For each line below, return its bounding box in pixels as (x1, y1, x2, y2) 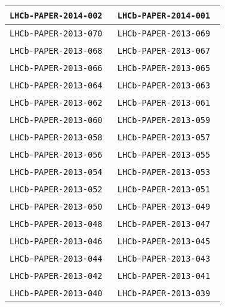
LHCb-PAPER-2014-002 (10, 11, 103, 20)
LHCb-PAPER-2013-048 (10, 219, 103, 229)
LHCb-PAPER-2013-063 (117, 81, 211, 90)
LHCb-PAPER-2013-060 (10, 115, 103, 125)
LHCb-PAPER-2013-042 (10, 271, 103, 281)
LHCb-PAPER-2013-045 (117, 237, 211, 246)
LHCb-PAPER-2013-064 (10, 81, 103, 90)
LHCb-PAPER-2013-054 (10, 167, 103, 177)
